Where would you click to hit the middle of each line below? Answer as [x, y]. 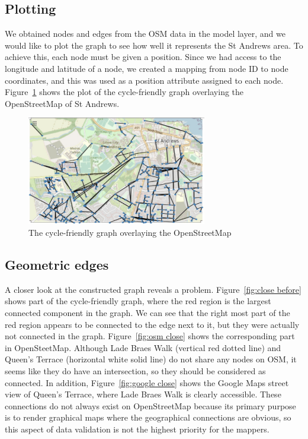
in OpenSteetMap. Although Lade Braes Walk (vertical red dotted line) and [143, 347]
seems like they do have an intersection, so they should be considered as [135, 371]
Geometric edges [57, 265]
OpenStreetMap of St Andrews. [62, 103]
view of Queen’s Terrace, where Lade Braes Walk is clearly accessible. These [143, 394]
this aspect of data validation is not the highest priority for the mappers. [137, 429]
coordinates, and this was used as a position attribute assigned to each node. [144, 80]
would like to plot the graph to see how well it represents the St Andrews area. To [154, 45]
